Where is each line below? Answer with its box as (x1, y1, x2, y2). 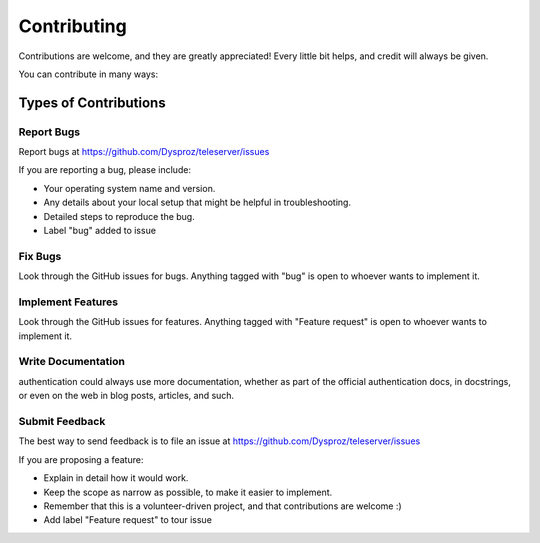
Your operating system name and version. (43, 182, 216, 194)
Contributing (18, 15, 127, 37)
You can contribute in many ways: (18, 68, 159, 80)
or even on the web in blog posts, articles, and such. (18, 390, 235, 402)
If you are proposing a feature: (18, 453, 144, 465)
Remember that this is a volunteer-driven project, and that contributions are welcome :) (43, 500, 402, 512)
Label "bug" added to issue (43, 225, 157, 237)
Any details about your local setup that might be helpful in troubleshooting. (43, 196, 352, 209)
